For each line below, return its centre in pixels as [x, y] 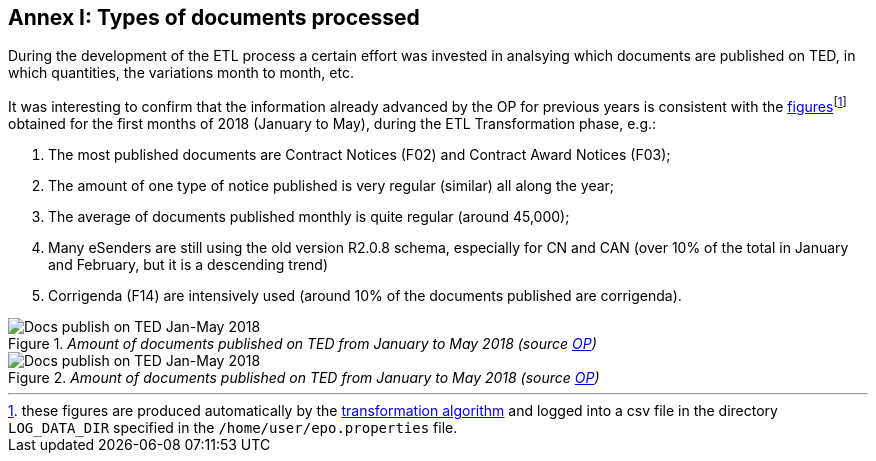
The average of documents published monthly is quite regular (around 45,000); [309, 217]
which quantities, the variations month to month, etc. [181, 73]
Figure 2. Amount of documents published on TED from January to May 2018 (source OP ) [304, 378]
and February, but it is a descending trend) [188, 265]
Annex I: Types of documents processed [214, 17]
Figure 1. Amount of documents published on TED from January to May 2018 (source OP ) [302, 344]
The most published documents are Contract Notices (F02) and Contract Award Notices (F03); [359, 155]
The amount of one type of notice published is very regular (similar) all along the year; [331, 186]
